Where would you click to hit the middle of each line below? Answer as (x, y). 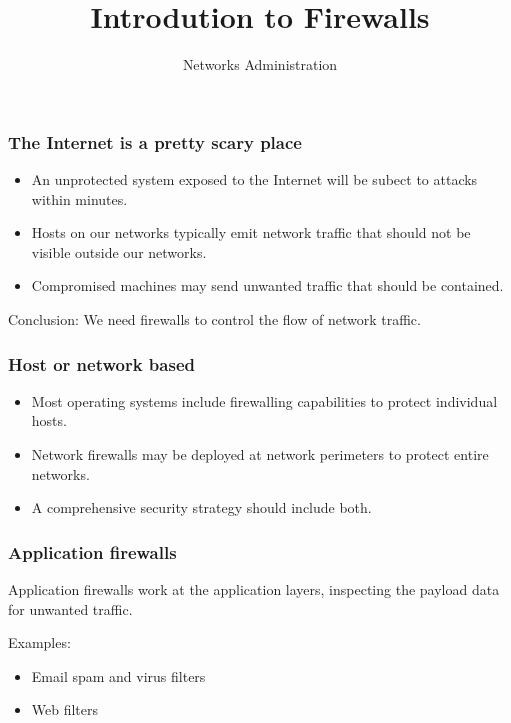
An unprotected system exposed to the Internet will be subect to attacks (254, 179)
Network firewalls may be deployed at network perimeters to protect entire (260, 453)
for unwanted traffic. (70, 608)
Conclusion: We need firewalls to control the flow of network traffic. (214, 318)
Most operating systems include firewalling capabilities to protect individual (264, 400)
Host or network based (101, 363)
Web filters (65, 709)
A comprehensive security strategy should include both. (201, 507)
